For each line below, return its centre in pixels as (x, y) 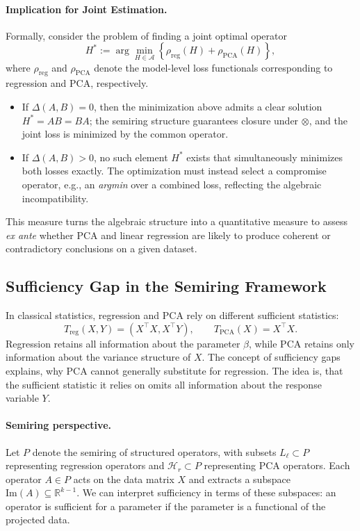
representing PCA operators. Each (277, 465)
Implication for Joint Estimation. (87, 9)
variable (22, 398)
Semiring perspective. (58, 425)
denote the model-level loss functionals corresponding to (213, 67)
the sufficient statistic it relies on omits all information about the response (164, 384)
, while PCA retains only (302, 343)
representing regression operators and (85, 465)
